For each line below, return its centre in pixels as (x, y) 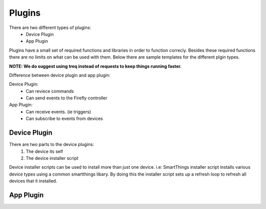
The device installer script (52, 158)
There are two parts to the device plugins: (52, 145)
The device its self (45, 151)
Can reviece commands (50, 91)
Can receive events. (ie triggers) (58, 112)
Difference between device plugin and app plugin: (60, 75)
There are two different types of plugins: (50, 28)
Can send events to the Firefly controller (67, 98)
